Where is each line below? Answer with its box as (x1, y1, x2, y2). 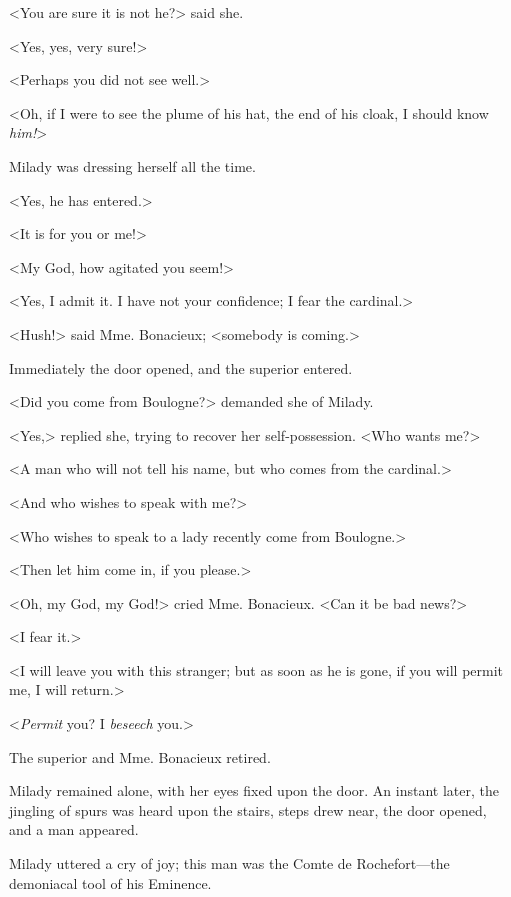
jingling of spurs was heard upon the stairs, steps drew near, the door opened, (9, 799, 487, 820)
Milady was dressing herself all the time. (9, 155, 256, 176)
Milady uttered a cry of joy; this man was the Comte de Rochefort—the (9, 853, 450, 874)
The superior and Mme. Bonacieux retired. (9, 746, 271, 767)
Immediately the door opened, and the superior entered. (9, 357, 353, 378)
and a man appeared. (9, 819, 139, 840)
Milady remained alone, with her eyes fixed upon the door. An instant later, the (9, 780, 499, 801)
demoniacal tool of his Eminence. (9, 872, 212, 893)
